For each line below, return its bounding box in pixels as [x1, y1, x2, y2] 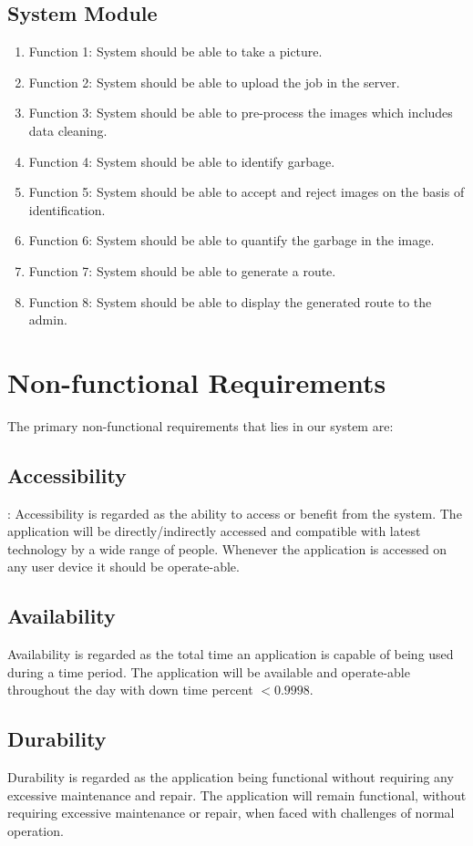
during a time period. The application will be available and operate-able [7, 662, 410, 681]
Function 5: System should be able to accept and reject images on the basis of [28, 182, 465, 201]
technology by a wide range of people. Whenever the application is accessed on [7, 539, 447, 558]
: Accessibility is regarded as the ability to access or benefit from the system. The [7, 503, 462, 522]
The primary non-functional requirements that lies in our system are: [7, 416, 394, 435]
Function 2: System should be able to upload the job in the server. [28, 72, 400, 91]
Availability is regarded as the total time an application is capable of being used [7, 645, 454, 664]
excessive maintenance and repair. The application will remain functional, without [7, 785, 467, 804]
